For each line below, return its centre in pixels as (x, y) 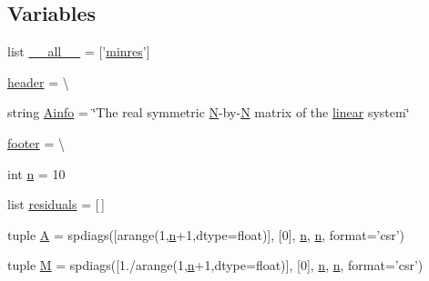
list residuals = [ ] (56, 204)
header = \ (38, 81)
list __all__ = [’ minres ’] (79, 51)
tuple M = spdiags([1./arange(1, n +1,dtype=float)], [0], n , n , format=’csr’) (215, 265)
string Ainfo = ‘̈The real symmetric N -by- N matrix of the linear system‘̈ (209, 112)
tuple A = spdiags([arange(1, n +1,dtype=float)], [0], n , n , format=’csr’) (206, 234)
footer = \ (36, 142)
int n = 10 (36, 173)
